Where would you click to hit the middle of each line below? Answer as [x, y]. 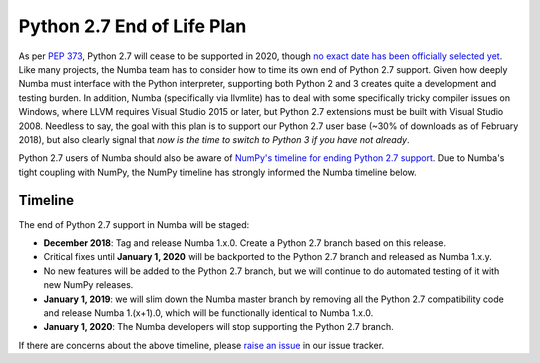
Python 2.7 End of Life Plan [132, 26]
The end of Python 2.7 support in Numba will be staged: [134, 224]
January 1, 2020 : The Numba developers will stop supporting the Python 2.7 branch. [218, 327]
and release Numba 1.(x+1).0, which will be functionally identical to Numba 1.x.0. [208, 312]
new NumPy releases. [88, 285]
